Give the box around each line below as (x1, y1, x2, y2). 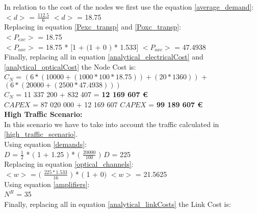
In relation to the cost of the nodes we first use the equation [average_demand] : (4, 2, 254, 12)
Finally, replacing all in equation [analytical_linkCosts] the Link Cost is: (4, 198, 231, 209)
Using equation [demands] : (4, 138, 87, 149)
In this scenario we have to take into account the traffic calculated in (4, 118, 219, 129)
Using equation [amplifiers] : (4, 178, 90, 189)
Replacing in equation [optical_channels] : (4, 159, 134, 169)
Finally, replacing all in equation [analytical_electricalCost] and (4, 51, 203, 62)
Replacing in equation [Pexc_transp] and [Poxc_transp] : (4, 21, 182, 32)
